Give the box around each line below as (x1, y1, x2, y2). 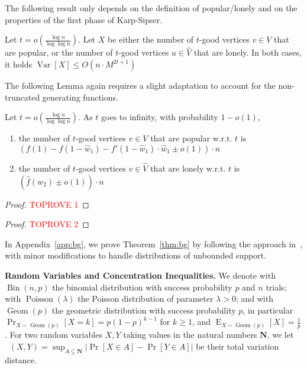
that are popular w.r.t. (150, 132, 232, 144)
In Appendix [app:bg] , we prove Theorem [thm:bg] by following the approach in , (5, 237, 303, 250)
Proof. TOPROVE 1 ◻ (5, 198, 89, 210)
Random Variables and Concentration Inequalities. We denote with (5, 269, 276, 281)
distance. (5, 353, 37, 366)
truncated (5, 91, 40, 103)
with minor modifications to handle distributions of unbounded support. (5, 249, 266, 262)
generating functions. (42, 91, 118, 103)
